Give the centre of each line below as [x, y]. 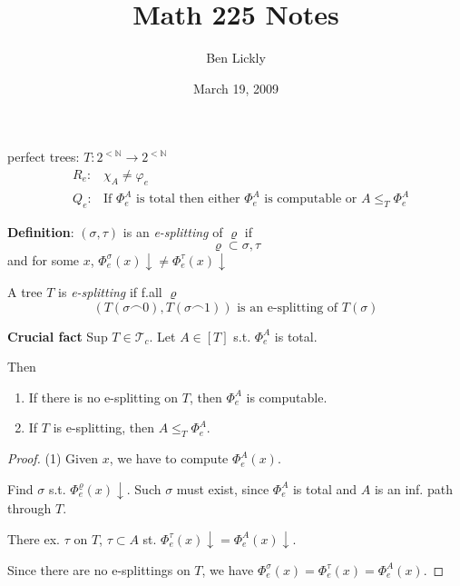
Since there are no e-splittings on [99, 569]
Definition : [41, 232]
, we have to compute [169, 458]
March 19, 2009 [236, 88]
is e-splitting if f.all [110, 291]
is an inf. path [413, 488]
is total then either [188, 199]
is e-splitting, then [104, 427]
